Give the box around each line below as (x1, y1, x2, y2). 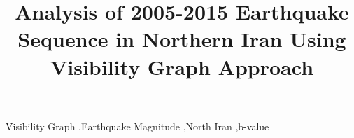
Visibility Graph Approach (50, 52, 314, 81)
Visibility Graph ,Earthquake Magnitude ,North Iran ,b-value (6, 118, 269, 133)
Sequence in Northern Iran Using (17, 25, 346, 53)
